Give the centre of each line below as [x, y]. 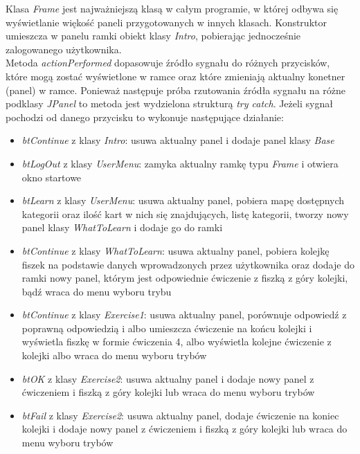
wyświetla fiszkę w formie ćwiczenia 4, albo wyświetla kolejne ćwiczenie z [177, 342]
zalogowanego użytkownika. [64, 49]
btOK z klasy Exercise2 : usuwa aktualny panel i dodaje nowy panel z [168, 378]
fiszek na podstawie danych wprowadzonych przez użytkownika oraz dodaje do [188, 264]
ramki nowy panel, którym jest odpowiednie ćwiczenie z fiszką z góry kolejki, [185, 278]
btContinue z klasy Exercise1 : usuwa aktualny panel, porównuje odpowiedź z [184, 315]
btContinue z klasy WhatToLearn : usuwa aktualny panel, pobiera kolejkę [175, 250]
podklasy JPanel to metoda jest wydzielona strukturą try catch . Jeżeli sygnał [169, 103]
